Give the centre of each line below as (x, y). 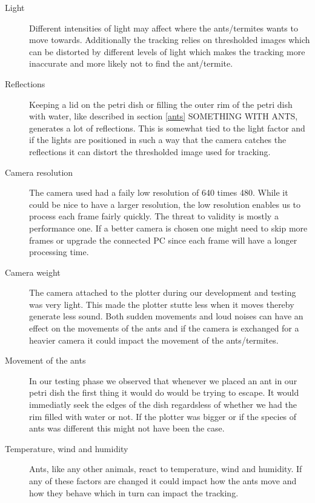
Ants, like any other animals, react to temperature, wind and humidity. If (166, 469)
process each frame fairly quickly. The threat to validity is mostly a (154, 216)
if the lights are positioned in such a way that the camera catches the (158, 140)
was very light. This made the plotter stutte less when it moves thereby (162, 304)
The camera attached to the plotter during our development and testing (163, 292)
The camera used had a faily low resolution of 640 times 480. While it (159, 192)
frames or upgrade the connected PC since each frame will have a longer (163, 240)
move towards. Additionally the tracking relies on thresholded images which (170, 40)
